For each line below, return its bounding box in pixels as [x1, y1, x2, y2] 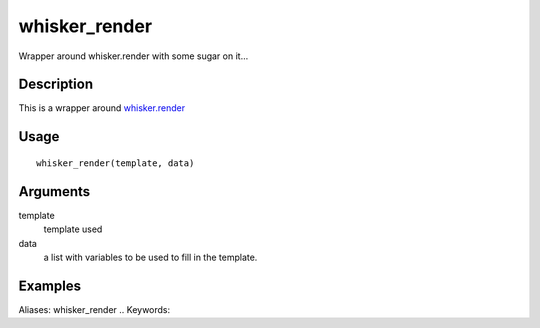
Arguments [18, 183, 91, 200]
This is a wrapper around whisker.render [18, 102, 185, 114]
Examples [18, 277, 82, 294]
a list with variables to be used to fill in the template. [43, 251, 258, 263]
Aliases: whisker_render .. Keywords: [18, 303, 171, 315]
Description [18, 76, 94, 93]
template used [43, 223, 103, 235]
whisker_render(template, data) [36, 157, 195, 169]
